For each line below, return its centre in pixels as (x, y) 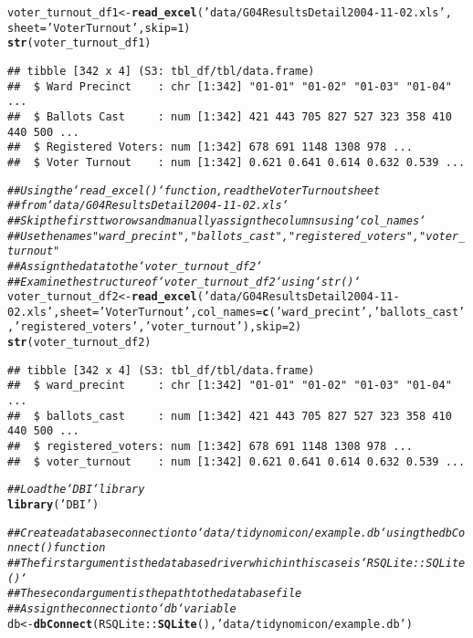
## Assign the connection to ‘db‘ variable (122, 608)
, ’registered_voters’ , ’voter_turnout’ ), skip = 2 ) (155, 327)
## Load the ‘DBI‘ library (76, 490)
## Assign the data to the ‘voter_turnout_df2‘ (135, 266)
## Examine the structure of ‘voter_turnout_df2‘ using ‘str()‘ (184, 282)
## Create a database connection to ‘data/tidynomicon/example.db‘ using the (223, 533)
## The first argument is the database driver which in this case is (184, 563)
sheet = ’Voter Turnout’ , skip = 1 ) (99, 28)
